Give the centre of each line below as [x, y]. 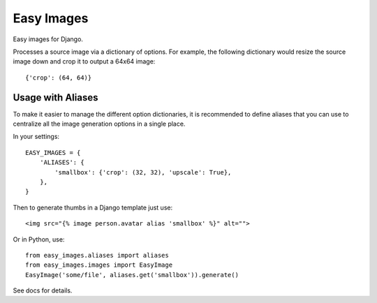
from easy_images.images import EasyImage [99, 265]
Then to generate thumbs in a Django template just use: [93, 207]
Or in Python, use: [39, 239]
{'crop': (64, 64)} [59, 77]
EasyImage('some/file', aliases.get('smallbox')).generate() [132, 275]
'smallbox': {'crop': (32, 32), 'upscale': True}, [143, 172]
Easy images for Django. [48, 39]
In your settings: [36, 137]
